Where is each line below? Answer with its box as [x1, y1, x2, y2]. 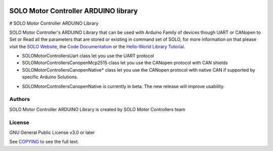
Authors [9, 96, 30, 103]
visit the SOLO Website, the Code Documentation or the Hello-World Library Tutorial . [9, 43, 186, 49]
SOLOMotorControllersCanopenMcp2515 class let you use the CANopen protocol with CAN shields [22, 60, 228, 66]
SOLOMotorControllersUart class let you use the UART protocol [22, 53, 154, 59]
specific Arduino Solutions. [22, 74, 78, 80]
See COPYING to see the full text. [9, 139, 79, 145]
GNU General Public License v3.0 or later [9, 129, 95, 135]
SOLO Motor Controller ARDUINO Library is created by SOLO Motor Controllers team [9, 106, 186, 112]
